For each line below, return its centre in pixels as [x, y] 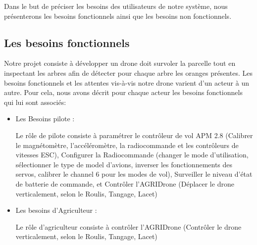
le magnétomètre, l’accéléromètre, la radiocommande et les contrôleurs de [127, 145]
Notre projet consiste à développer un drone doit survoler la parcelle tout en [120, 63]
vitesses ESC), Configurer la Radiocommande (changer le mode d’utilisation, [132, 155]
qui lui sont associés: [35, 102]
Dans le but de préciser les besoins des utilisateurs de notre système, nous [116, 6]
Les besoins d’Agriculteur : [56, 210]
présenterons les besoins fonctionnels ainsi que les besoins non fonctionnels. [118, 16]
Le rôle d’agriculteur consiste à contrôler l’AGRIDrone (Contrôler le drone [128, 226]
